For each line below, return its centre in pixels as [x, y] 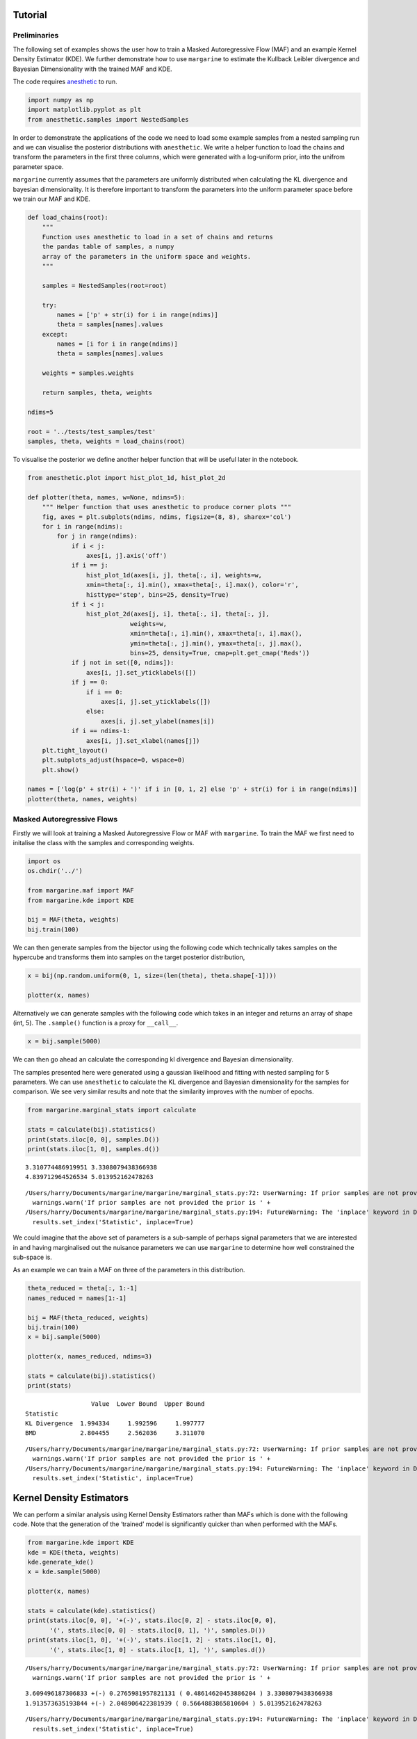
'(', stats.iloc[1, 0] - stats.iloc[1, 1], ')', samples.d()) [158, 1650]
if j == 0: [90, 682]
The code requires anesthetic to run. [65, 81]
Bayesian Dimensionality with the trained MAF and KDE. [93, 69]
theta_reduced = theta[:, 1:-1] [83, 1288]
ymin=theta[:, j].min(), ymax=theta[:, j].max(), [216, 643]
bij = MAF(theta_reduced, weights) [88, 1317]
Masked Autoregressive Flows [65, 819]
